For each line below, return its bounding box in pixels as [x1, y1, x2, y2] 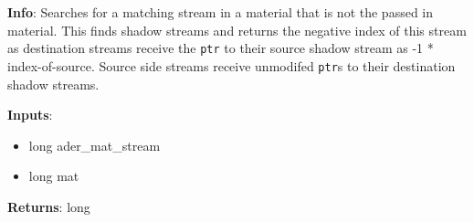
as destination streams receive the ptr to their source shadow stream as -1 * [7, 38, 434, 58]
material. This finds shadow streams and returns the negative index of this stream [7, 20, 467, 39]
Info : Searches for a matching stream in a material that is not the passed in [7, 3, 434, 21]
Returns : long [7, 196, 90, 216]
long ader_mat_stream [28, 135, 161, 154]
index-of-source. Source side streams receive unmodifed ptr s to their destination [7, 56, 456, 75]
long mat [28, 166, 79, 185]
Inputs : [7, 105, 53, 124]
